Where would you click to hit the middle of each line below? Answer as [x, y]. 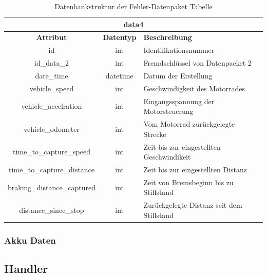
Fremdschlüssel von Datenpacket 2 [197, 63]
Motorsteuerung [168, 111]
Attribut [52, 37]
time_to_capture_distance [51, 169]
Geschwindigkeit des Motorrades [194, 88]
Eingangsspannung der [179, 101]
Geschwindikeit [167, 157]
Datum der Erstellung [178, 75]
